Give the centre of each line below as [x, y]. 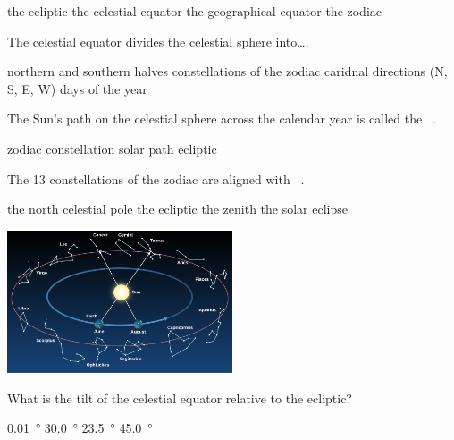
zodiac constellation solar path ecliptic [112, 148]
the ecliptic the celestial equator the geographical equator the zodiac [195, 11]
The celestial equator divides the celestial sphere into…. [158, 41]
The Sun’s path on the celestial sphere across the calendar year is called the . [222, 118]
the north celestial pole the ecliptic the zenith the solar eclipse [177, 209]
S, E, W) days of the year [77, 88]
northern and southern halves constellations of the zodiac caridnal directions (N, [227, 71]
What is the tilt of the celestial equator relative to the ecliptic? [180, 398]
